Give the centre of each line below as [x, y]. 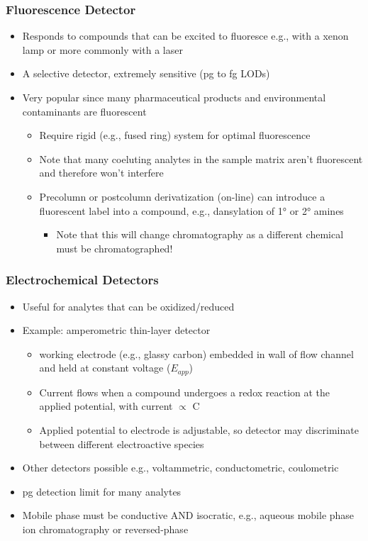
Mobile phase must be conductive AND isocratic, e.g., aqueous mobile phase [188, 515]
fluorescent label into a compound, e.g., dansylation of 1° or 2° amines [191, 210]
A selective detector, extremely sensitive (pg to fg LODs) [146, 73]
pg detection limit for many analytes [102, 491]
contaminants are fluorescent [84, 111]
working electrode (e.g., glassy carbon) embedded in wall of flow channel [196, 353]
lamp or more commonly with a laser [102, 49]
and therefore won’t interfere [101, 173]
